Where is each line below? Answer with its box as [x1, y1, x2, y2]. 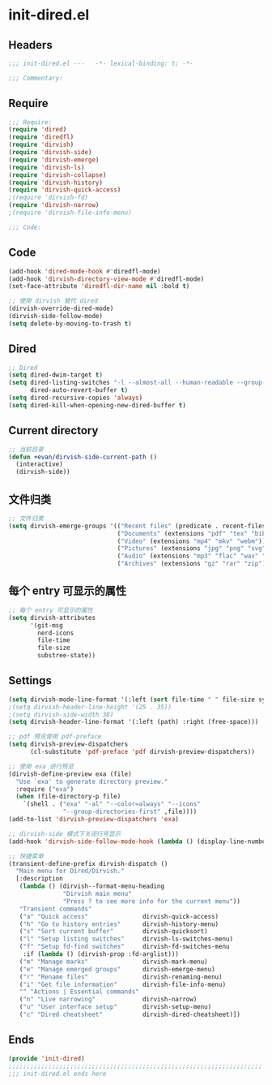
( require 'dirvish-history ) [8, 179, 104, 187]
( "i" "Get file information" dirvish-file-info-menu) [19, 980, 227, 988]
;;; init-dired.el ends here [8, 1070, 107, 1078]
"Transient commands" [19, 905, 92, 913]
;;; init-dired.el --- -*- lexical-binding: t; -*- [8, 59, 194, 67]
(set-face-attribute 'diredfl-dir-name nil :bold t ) [8, 282, 190, 291]
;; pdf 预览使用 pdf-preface [8, 733, 102, 741]
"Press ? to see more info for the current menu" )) [62, 897, 241, 906]
